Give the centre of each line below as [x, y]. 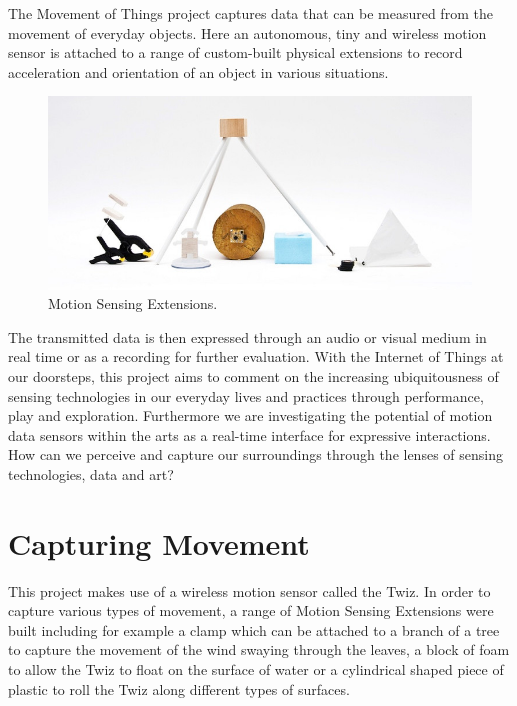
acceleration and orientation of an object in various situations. [198, 71]
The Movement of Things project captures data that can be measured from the [250, 13]
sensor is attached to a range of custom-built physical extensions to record [235, 52]
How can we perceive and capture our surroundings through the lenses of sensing [255, 454]
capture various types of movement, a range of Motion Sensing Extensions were [251, 610]
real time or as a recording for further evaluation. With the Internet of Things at [256, 356]
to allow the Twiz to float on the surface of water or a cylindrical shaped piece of [256, 669]
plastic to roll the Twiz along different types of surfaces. [179, 688]
